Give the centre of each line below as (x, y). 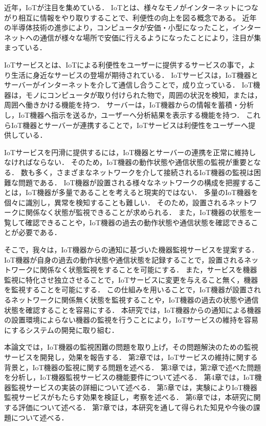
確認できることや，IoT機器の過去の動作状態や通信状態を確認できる (138, 222)
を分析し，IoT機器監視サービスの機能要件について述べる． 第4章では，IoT (129, 377)
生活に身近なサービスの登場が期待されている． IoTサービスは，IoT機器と (135, 74)
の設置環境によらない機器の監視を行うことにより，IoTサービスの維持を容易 (131, 320)
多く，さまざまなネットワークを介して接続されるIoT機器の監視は (144, 172)
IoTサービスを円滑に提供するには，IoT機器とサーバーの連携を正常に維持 (127, 152)
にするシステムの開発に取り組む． (61, 329)
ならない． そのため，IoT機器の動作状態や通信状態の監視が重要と (143, 162)
